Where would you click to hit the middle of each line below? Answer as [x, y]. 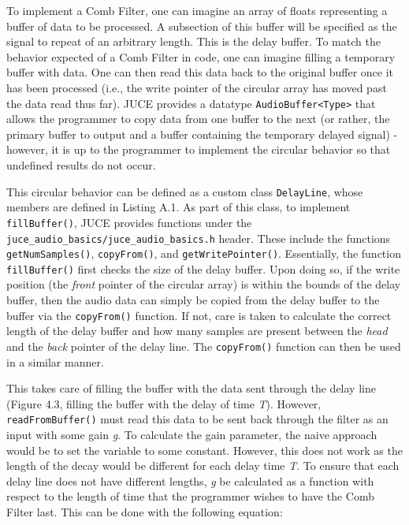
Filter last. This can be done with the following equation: [145, 511]
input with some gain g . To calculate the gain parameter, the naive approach [192, 434]
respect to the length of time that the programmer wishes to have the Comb [190, 496]
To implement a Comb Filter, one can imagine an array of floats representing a [197, 10]
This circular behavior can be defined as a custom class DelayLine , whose [185, 191]
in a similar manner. [55, 361]
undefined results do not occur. [81, 165]
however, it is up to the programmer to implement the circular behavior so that [199, 149]
